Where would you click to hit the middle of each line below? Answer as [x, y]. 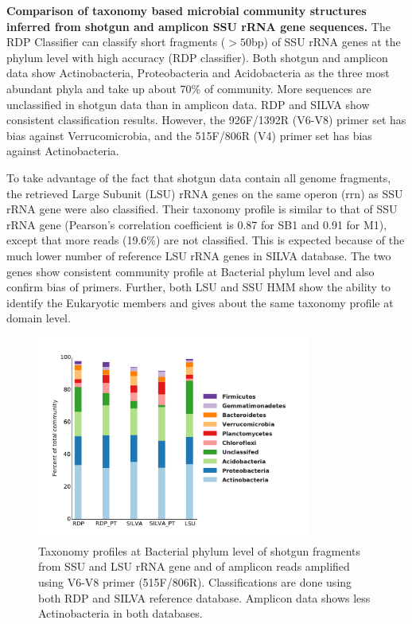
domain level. [39, 318]
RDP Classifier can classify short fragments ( [116, 42]
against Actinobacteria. [63, 151]
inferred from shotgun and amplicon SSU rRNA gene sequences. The [198, 26]
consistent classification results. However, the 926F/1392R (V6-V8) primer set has [206, 120]
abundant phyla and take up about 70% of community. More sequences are [189, 88]
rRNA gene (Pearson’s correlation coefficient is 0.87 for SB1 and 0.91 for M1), [197, 224]
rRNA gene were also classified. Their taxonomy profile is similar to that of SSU [202, 209]
